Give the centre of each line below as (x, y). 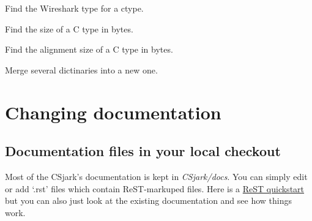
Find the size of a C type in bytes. (69, 28)
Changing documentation (113, 112)
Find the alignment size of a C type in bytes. (89, 49)
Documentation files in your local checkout (143, 151)
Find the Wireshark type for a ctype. (74, 8)
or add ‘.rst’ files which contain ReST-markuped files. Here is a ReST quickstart (155, 188)
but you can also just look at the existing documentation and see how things (148, 200)
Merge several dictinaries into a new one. (81, 69)
